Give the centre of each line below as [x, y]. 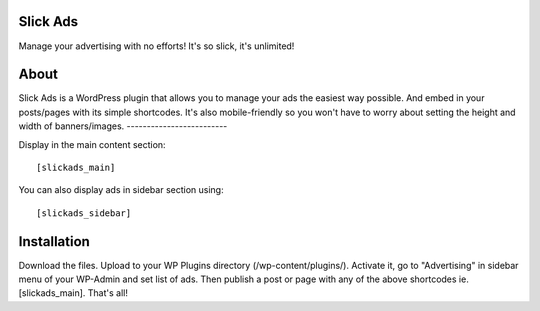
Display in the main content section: [92, 144]
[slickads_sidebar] [84, 213]
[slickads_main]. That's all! [73, 293]
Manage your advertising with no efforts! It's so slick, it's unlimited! [156, 46]
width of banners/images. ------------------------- [123, 126]
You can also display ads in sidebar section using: [121, 190]
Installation [54, 241]
